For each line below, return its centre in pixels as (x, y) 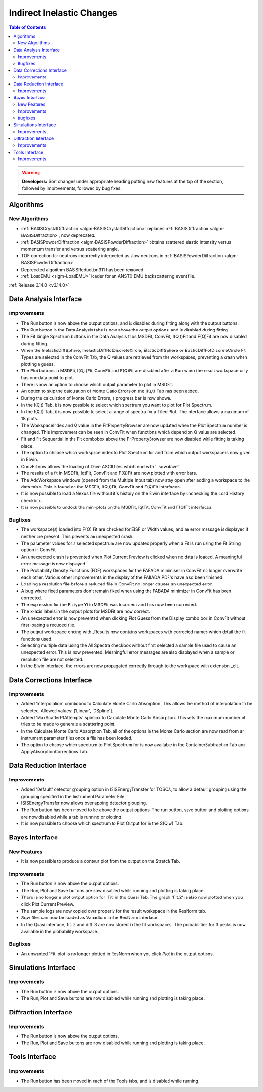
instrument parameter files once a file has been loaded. (77, 738)
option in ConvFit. (39, 550)
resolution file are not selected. (52, 659)
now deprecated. (78, 235)
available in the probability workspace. (60, 932)
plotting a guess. (38, 364)
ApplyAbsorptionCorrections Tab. (55, 751)
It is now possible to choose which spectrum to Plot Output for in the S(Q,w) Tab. (102, 823)
